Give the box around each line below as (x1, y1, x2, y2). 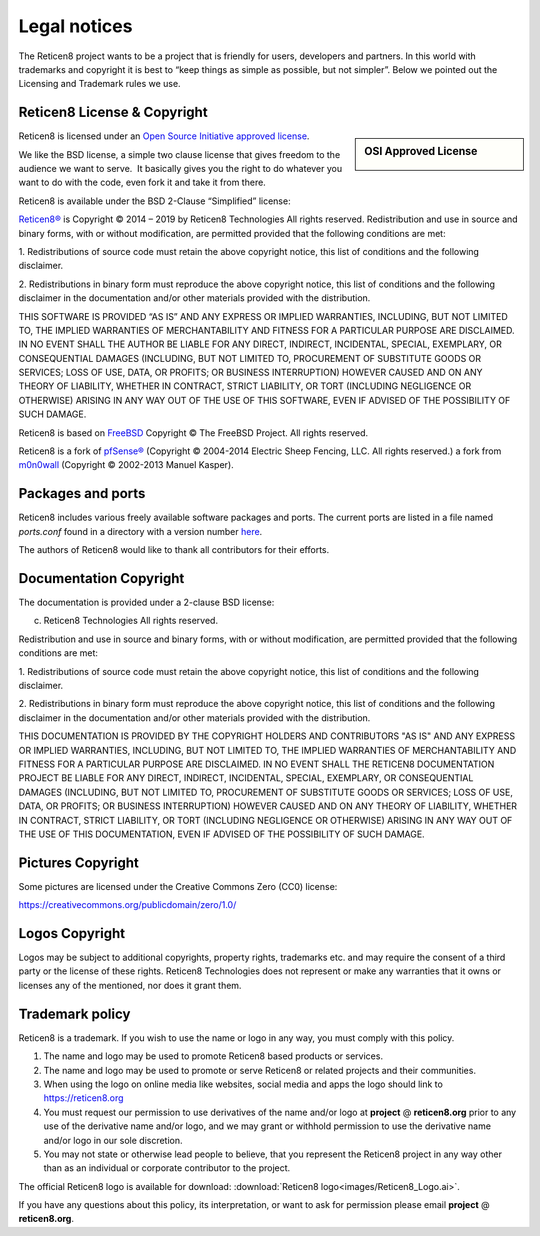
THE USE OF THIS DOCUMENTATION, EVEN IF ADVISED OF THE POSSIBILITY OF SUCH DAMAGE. (18, 828, 425, 840)
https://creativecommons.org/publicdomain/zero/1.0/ (18, 899, 237, 911)
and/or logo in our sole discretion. (43, 1134, 184, 1146)
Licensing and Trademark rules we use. (18, 78, 181, 90)
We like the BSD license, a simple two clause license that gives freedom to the (18, 148, 341, 160)
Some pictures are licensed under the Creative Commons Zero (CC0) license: (18, 880, 338, 892)
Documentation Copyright (18, 570, 185, 587)
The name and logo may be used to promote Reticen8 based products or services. (43, 1050, 384, 1062)
